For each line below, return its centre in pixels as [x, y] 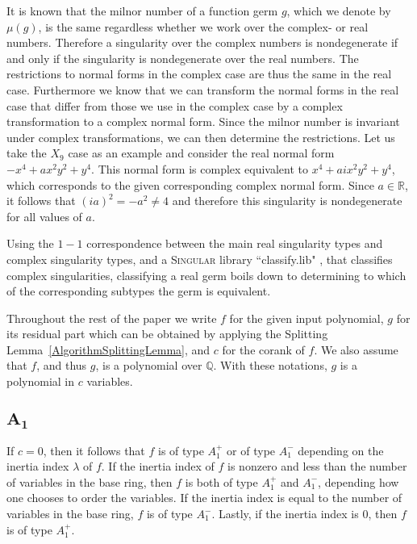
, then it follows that [94, 450]
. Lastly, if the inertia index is [285, 514]
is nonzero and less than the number [317, 466]
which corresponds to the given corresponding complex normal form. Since [190, 184]
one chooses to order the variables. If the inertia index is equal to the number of [204, 498]
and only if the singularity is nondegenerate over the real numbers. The [183, 58]
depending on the [341, 450]
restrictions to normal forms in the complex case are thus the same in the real [199, 74]
